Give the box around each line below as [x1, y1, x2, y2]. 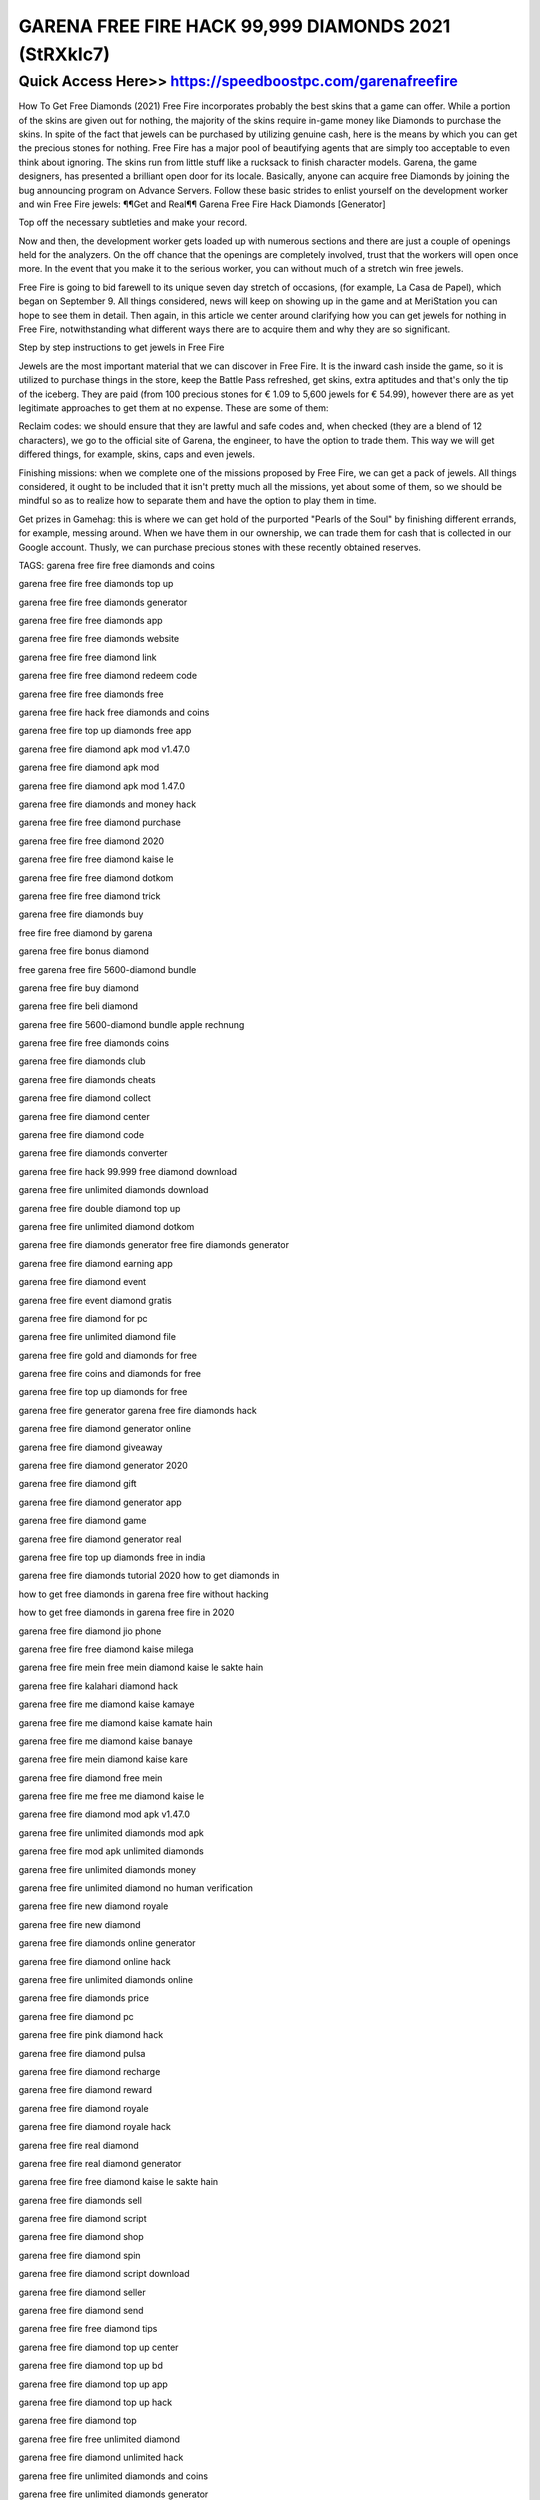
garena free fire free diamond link [18, 651, 157, 663]
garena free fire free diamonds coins [18, 1037, 170, 1049]
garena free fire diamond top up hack [18, 2396, 173, 2408]
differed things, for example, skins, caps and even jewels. [18, 448, 255, 460]
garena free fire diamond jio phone [18, 1625, 162, 1637]
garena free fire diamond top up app [18, 2378, 169, 2390]
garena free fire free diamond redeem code [18, 670, 198, 682]
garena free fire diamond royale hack [18, 2121, 172, 2133]
